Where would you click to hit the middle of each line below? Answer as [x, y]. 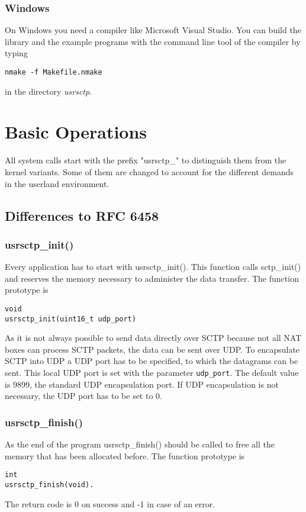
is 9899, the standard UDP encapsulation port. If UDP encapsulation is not [142, 384]
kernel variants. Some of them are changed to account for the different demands [149, 171]
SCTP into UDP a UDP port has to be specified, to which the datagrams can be [152, 361]
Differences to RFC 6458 [82, 215]
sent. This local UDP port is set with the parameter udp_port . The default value [152, 373]
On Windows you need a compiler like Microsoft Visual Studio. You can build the [153, 30]
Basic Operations [76, 132]
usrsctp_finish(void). [49, 484]
